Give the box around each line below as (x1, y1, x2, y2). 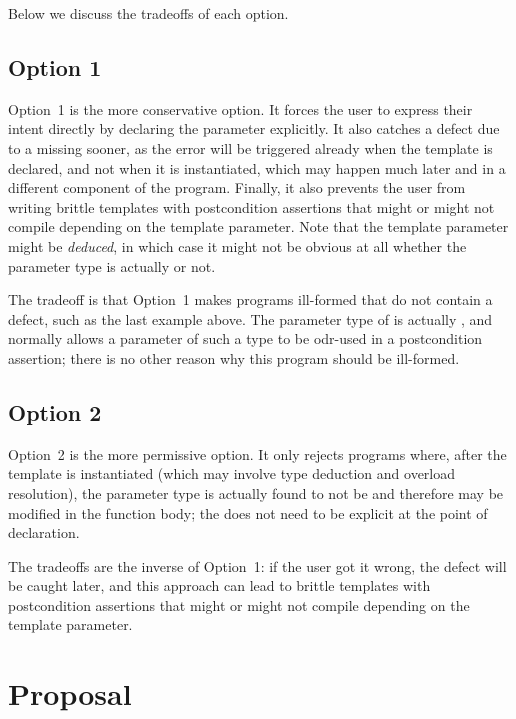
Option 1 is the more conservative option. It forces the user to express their (8, 98, 473, 119)
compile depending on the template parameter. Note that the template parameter (8, 216, 509, 237)
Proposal (8, 673, 132, 714)
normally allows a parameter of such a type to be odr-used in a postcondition (8, 328, 483, 349)
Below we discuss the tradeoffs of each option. (8, 3, 289, 23)
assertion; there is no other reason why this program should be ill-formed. (8, 347, 460, 368)
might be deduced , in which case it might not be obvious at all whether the (8, 235, 467, 256)
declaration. (8, 522, 80, 543)
